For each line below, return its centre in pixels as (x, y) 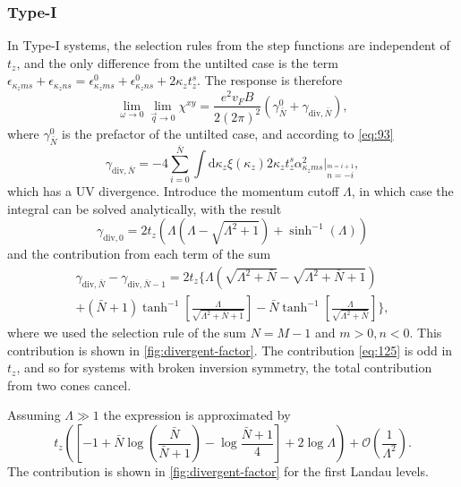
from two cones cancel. (69, 384)
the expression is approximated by (197, 415)
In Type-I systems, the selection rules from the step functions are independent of (229, 45)
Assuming (34, 415)
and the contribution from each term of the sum (139, 254)
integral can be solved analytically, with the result (145, 208)
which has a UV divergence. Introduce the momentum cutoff (173, 191)
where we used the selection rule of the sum (127, 333)
